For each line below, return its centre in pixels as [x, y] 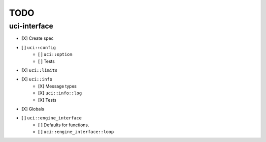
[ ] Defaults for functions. [64, 125]
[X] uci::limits [39, 70]
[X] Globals [33, 109]
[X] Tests [47, 100]
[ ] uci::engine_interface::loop [76, 132]
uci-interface [31, 26]
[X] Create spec [37, 38]
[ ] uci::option [55, 55]
